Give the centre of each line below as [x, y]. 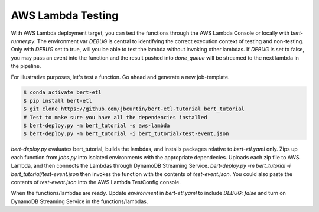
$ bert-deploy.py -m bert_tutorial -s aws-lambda [97, 126]
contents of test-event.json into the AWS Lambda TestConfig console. [96, 182]
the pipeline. [26, 66]
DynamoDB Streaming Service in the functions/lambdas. [79, 201]
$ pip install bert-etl [58, 101]
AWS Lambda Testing [65, 15]
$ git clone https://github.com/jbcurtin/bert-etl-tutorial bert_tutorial [134, 109]
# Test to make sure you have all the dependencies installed [115, 117]
